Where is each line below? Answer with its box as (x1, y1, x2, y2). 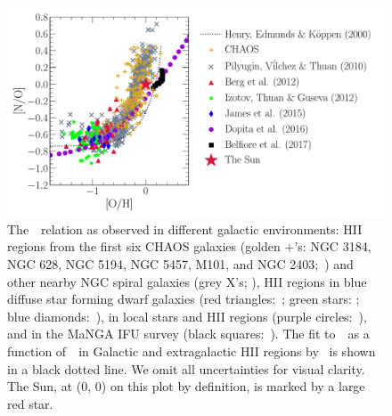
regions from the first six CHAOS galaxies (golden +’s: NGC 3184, (7, 237, 372, 256)
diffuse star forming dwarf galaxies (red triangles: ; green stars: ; (7, 290, 360, 308)
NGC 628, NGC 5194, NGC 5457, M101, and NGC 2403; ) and (7, 254, 354, 273)
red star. (7, 394, 53, 412)
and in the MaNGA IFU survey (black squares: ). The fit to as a (7, 324, 370, 343)
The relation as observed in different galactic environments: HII (7, 219, 363, 238)
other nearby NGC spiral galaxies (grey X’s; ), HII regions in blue (7, 272, 367, 290)
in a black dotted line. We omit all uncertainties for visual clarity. (7, 359, 365, 378)
